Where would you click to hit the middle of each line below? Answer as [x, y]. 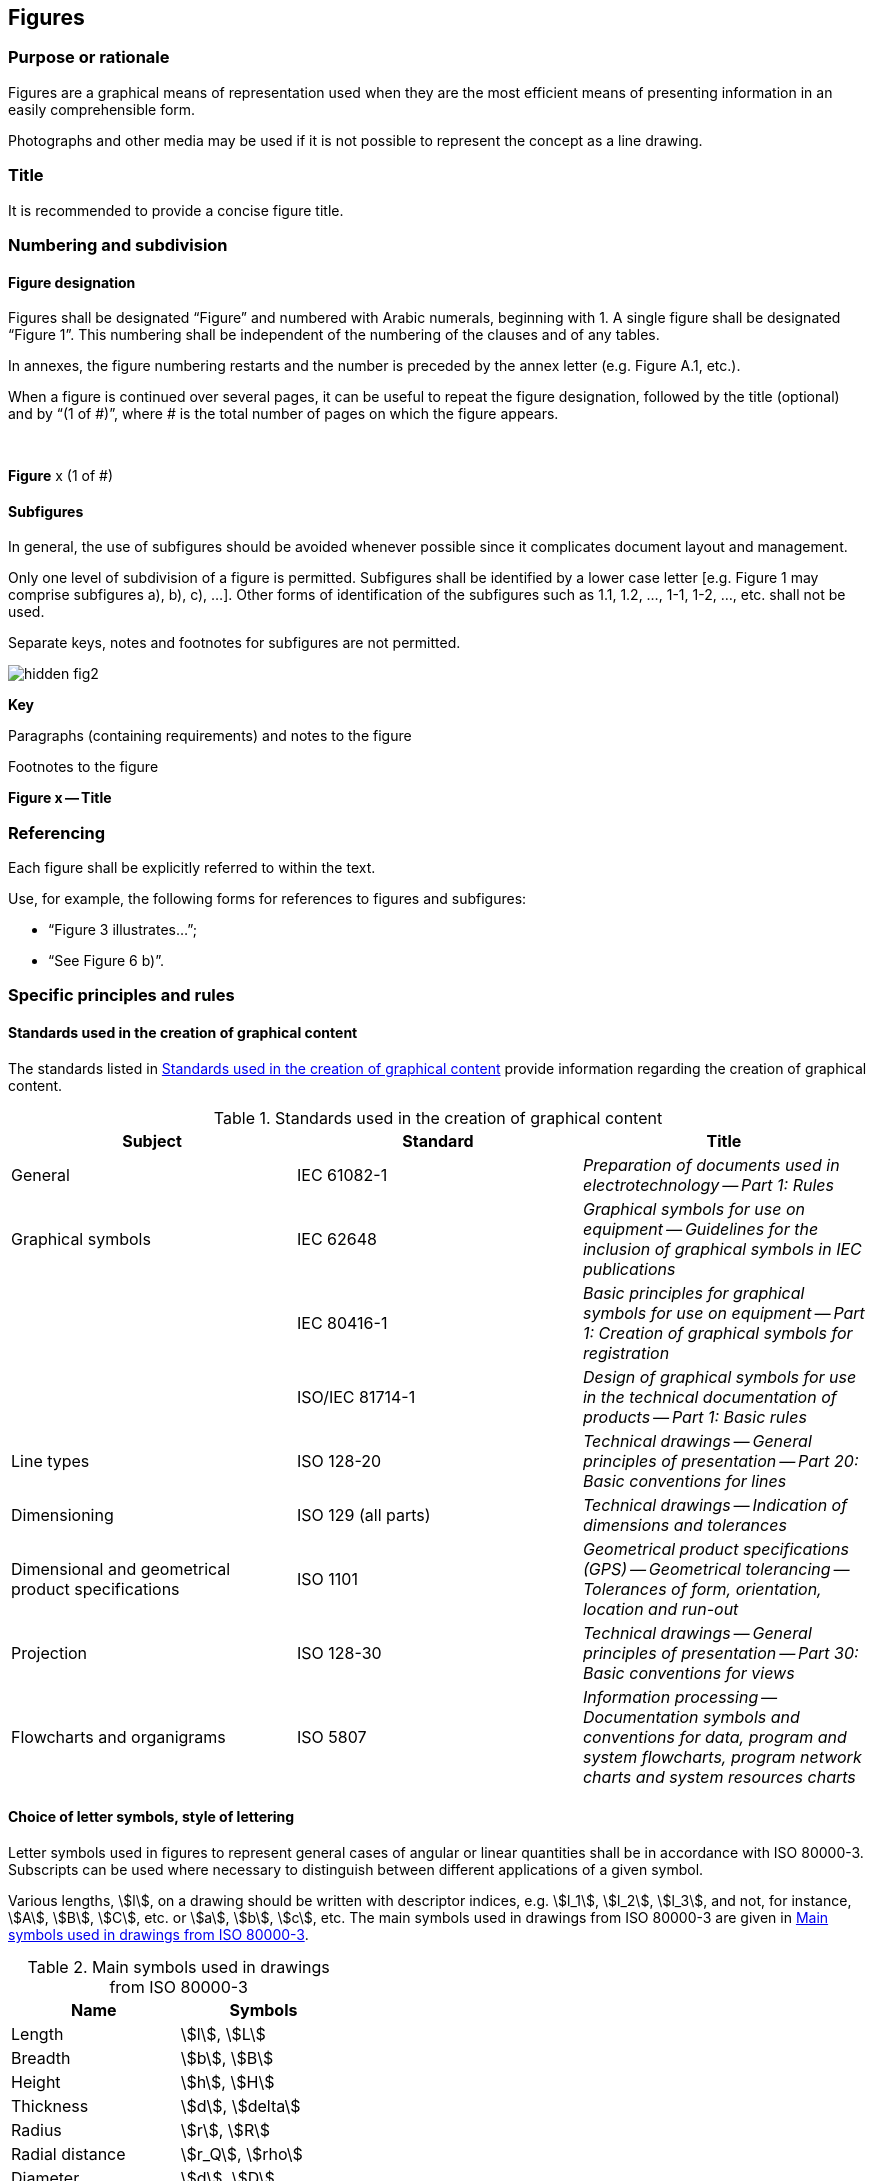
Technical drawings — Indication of [715, 1504]
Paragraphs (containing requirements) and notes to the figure [210, 736]
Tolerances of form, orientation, [702, 1588]
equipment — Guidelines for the [700, 1228]
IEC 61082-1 [342, 1174]
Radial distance [68, 2153]
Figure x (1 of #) [61, 476]
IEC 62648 [336, 1238]
